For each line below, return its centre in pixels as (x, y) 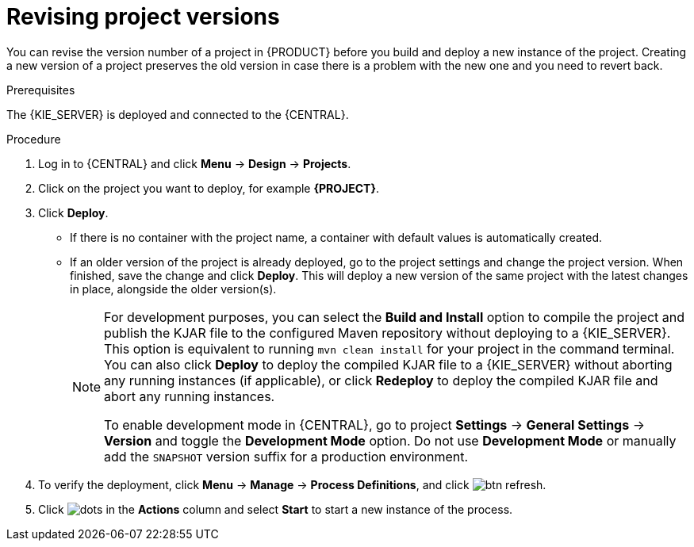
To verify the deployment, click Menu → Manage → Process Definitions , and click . (292, 484)
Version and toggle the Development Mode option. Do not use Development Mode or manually (390, 440)
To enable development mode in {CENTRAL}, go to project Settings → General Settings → (374, 425)
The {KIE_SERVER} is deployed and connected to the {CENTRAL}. (178, 114)
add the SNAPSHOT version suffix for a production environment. (286, 456)
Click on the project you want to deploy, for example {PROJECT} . (209, 188)
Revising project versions (143, 17)
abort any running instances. (190, 396)
